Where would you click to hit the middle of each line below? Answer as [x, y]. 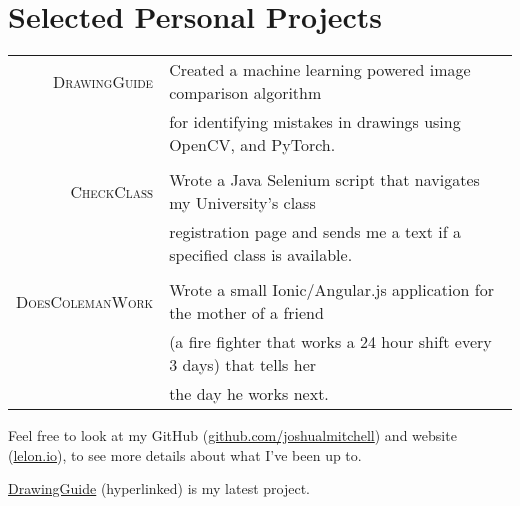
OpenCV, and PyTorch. [252, 145]
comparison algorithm [245, 93]
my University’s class [242, 203]
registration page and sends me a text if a [315, 232]
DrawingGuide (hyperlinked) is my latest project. [159, 488]
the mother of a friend [246, 313]
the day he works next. [249, 394]
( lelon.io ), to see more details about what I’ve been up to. [185, 454]
